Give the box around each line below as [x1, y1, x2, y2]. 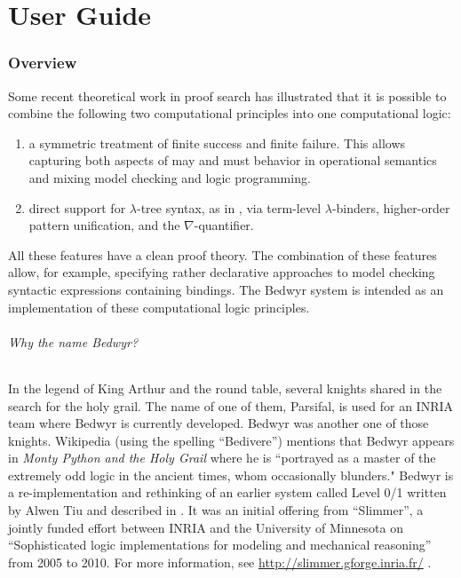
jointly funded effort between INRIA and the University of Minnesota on [8, 518, 403, 536]
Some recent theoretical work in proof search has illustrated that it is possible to [8, 86, 447, 105]
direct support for [28, 198, 126, 217]
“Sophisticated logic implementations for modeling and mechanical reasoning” [8, 535, 432, 554]
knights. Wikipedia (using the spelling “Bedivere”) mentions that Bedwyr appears [8, 431, 455, 449]
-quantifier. [194, 216, 254, 234]
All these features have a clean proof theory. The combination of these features [8, 245, 437, 264]
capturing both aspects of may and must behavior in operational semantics [28, 151, 437, 170]
